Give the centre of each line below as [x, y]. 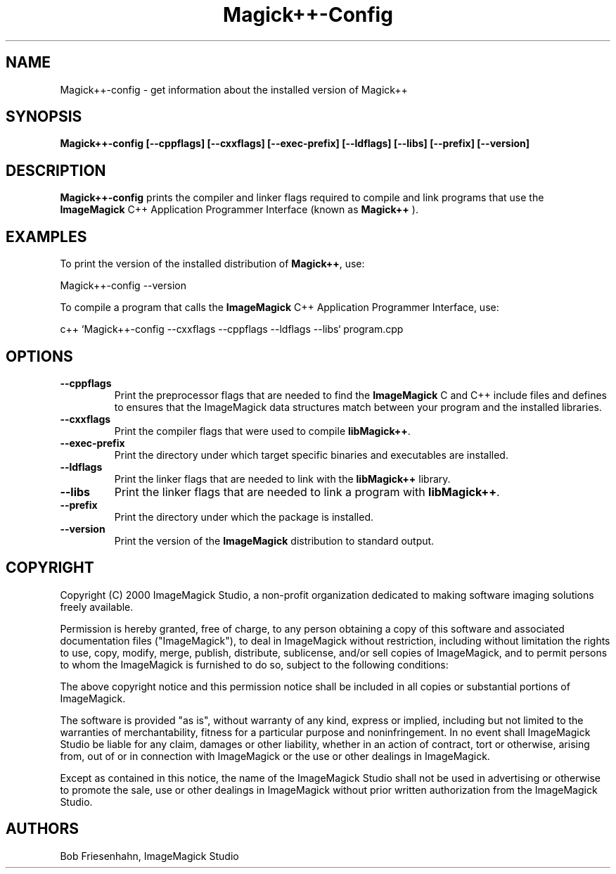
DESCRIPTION [56, 170]
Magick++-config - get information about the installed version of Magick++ [234, 89]
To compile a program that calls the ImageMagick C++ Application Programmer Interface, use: [280, 308]
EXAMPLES [46, 236]
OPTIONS [39, 356]
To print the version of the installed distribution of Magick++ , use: [212, 264]
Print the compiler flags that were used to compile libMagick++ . [262, 431]
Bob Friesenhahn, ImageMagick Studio [149, 856]
